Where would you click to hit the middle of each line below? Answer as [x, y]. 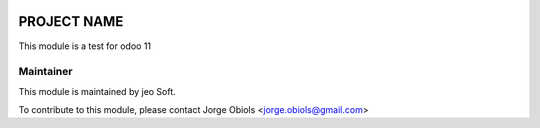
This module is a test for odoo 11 [85, 46]
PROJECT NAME [71, 21]
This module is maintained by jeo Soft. [97, 91]
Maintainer [45, 72]
